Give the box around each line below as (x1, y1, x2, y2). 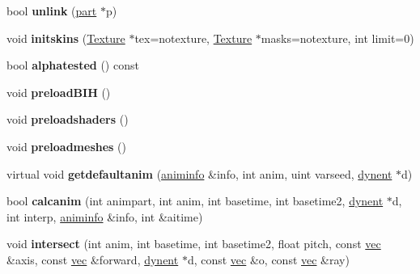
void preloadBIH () (6, 83, 111, 100)
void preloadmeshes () (6, 137, 126, 154)
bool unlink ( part (6, 2, 97, 19)
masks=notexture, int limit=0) (261, 29, 414, 46)
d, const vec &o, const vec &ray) (187, 251, 350, 268)
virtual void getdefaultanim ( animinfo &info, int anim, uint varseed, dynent (6, 165, 392, 182)
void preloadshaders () (6, 111, 129, 128)
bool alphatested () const (6, 57, 139, 74)
